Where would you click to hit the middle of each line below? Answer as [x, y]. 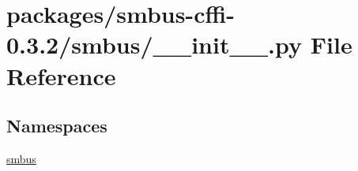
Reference [61, 75]
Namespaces [57, 126]
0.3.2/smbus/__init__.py [155, 45]
